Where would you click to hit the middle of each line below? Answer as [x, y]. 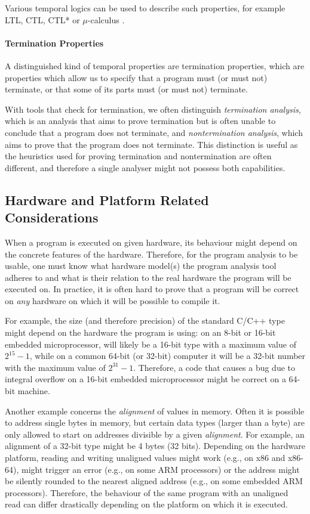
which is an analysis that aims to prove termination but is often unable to [140, 121]
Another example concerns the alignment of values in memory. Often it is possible [155, 411]
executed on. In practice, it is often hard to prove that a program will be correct [152, 289]
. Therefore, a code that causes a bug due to [214, 367]
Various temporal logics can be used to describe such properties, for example [145, 8]
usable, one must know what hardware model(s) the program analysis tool [141, 266]
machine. [34, 391]
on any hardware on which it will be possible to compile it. [113, 300]
